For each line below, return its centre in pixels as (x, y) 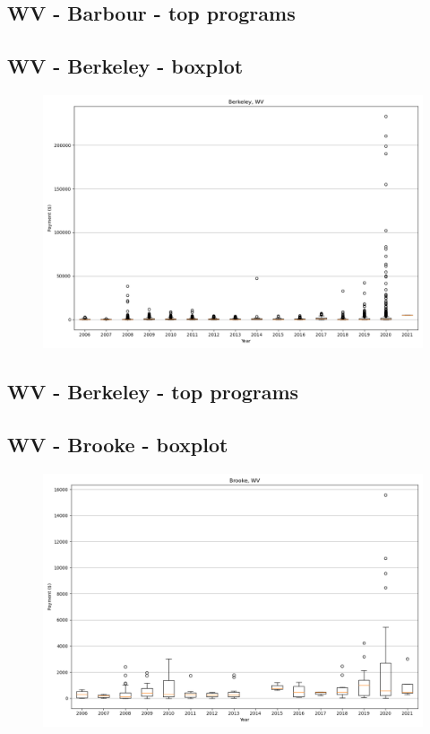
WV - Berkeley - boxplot (125, 66)
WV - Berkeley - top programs (153, 392)
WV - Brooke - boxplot (118, 445)
